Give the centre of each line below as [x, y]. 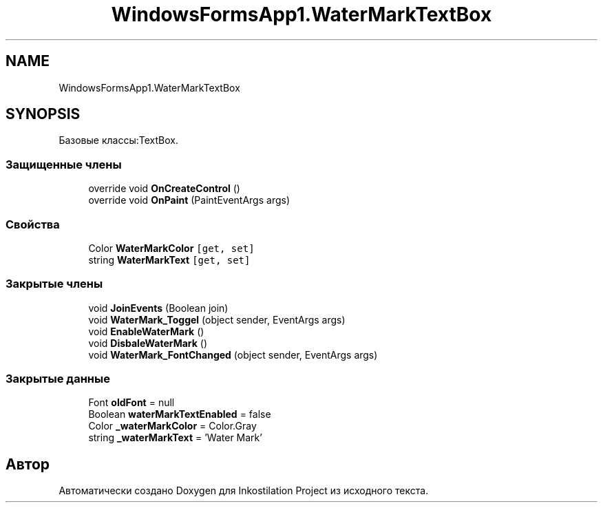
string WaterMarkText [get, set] [169, 260]
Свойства [33, 224]
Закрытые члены [54, 284]
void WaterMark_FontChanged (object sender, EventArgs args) [233, 354]
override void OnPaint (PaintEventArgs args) [189, 200]
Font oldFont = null [131, 403]
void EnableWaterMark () [146, 331]
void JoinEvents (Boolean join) [158, 308]
